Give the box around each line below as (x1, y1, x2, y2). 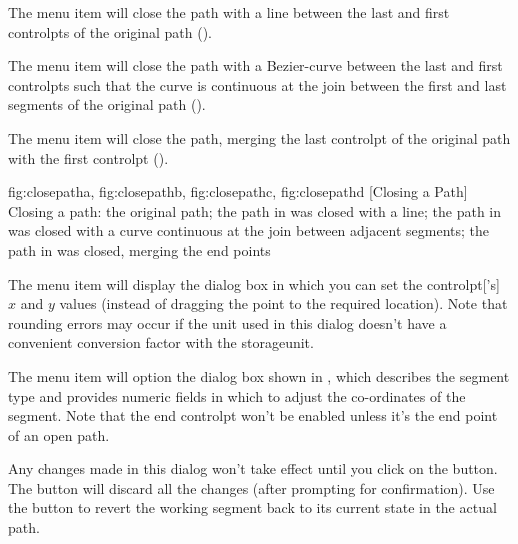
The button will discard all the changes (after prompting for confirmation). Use (8, 477, 495, 498)
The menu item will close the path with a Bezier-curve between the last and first (8, 55, 503, 76)
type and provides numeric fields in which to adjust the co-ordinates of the (8, 385, 466, 406)
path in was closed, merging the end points (8, 239, 271, 260)
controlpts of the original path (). (8, 21, 212, 42)
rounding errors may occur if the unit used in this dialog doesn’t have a (8, 312, 447, 333)
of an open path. (8, 424, 110, 445)
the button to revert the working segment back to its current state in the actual (8, 497, 497, 518)
